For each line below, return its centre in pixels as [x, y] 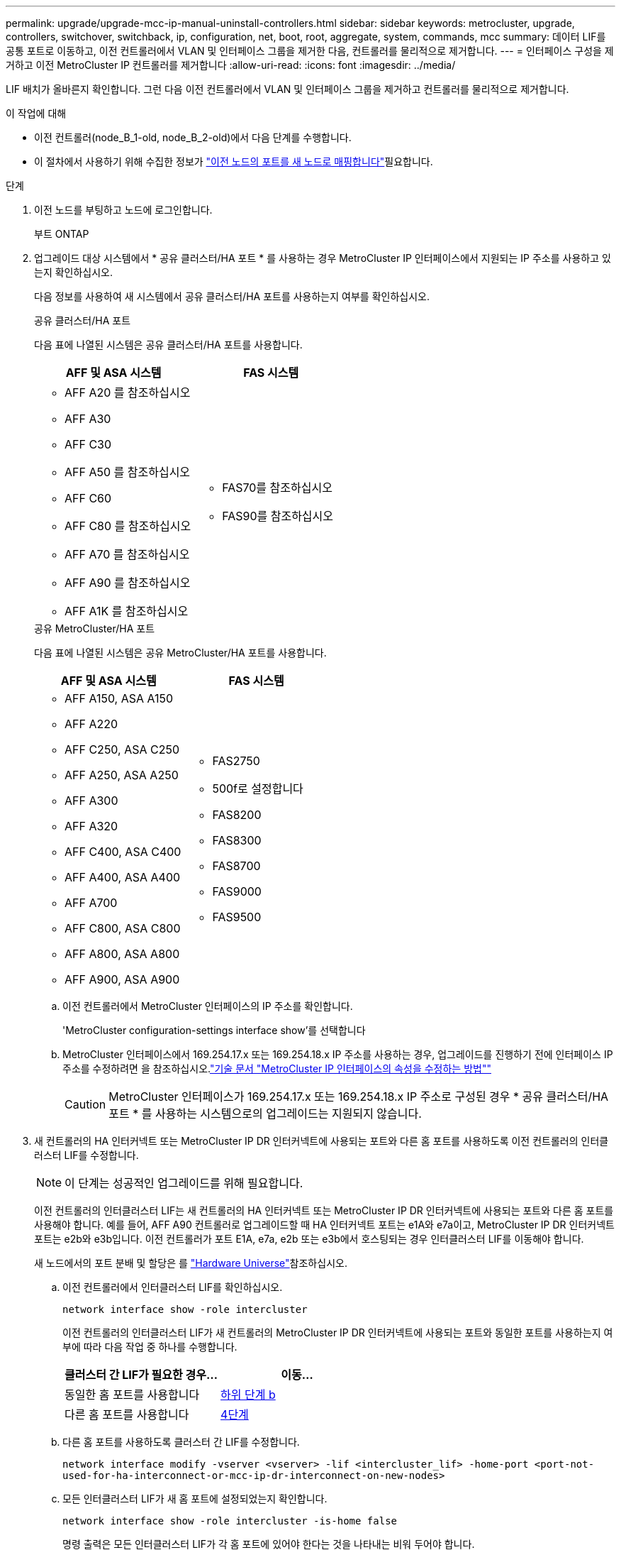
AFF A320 [91, 826]
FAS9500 [237, 917]
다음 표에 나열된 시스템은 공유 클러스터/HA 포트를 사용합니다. [168, 345]
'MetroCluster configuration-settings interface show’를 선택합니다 [214, 1030]
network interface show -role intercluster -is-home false [230, 1521]
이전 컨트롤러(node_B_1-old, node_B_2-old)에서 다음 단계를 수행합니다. [193, 137]
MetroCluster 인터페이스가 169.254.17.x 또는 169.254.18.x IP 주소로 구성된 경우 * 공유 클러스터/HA [359, 1096]
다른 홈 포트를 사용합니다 [127, 1414]
